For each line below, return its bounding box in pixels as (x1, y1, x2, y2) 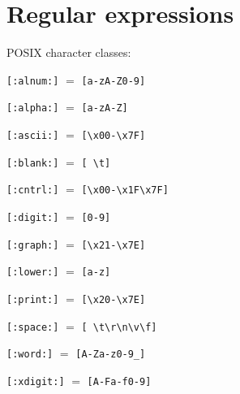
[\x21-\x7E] (81, 239, 146, 251)
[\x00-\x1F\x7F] (81, 184, 169, 197)
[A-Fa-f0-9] (87, 375, 152, 388)
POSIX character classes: (6, 44, 131, 61)
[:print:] (6, 293, 59, 305)
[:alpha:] (6, 102, 59, 115)
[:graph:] (6, 239, 59, 251)
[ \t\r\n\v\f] (81, 321, 157, 333)
